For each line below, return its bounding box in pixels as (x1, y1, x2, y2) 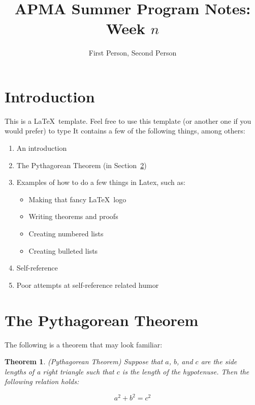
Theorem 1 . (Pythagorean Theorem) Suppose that (5, 356, 163, 367)
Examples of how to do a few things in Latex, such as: (16, 177, 185, 187)
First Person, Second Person (88, 47, 177, 58)
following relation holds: (5, 376, 79, 387)
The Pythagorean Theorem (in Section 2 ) (16, 159, 147, 170)
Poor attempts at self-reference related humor (16, 279, 159, 290)
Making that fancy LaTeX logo (28, 194, 126, 204)
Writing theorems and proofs (28, 211, 118, 222)
